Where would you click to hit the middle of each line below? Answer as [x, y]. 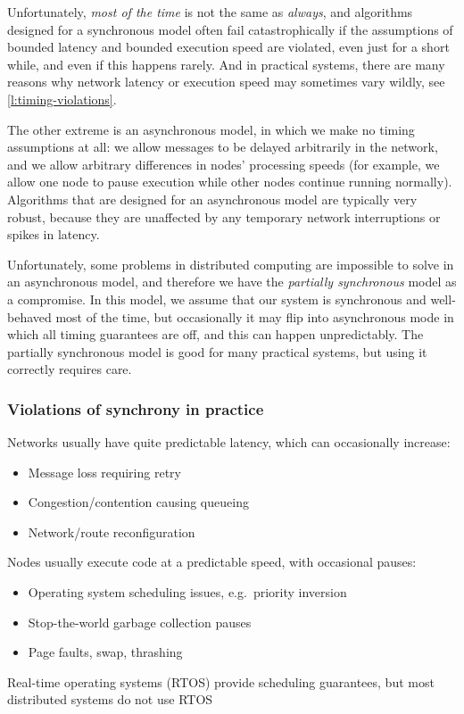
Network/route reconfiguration [112, 531]
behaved [29, 316]
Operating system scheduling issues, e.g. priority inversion [187, 592]
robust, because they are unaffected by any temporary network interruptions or [224, 216]
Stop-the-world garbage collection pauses [140, 622]
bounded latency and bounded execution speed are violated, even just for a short [228, 47]
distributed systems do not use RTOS [110, 699]
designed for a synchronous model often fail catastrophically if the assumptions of [230, 29]
